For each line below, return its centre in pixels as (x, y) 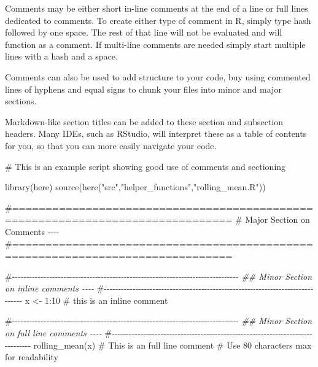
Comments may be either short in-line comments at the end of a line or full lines (157, 8)
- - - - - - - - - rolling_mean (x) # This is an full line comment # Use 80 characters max (158, 345)
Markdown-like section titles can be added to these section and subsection (144, 121)
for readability (32, 357)
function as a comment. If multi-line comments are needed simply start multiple (155, 44)
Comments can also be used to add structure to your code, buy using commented (158, 76)
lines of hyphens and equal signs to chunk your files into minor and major (143, 89)
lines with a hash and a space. (61, 56)
